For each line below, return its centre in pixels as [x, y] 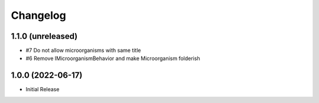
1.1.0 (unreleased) [44, 36]
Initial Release [43, 89]
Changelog [38, 15]
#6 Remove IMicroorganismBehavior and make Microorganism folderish [113, 58]
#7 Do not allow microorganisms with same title [83, 51]
